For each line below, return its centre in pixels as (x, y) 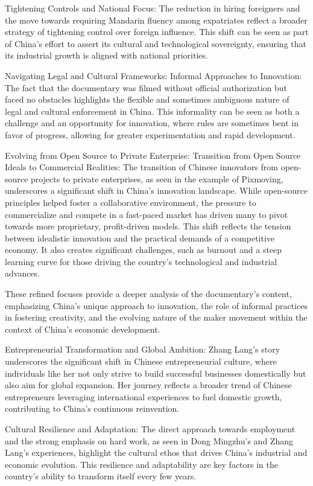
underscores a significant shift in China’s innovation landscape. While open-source (156, 190)
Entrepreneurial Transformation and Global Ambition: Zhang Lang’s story (143, 349)
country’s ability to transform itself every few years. (101, 476)
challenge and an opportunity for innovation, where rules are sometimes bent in (152, 123)
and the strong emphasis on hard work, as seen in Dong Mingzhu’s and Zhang (149, 440)
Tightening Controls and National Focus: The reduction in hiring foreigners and (153, 8)
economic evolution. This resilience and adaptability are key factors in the (142, 464)
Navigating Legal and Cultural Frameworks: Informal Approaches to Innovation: (153, 75)
